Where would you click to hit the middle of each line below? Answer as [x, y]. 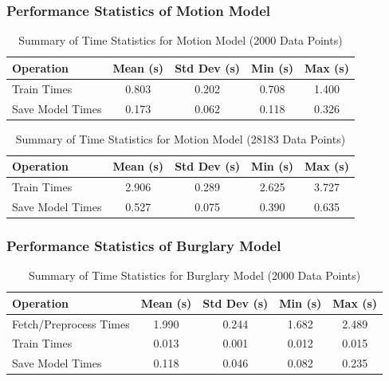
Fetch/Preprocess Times [71, 323]
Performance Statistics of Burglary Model [144, 245]
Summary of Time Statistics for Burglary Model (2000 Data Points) [194, 275]
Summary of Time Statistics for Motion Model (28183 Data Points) [181, 138]
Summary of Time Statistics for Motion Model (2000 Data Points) [181, 40]
